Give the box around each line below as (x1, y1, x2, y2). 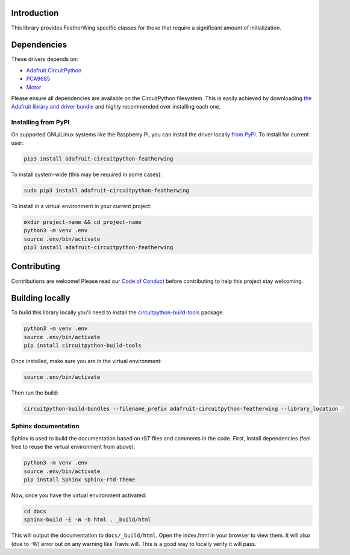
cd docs (23, 507, 46, 515)
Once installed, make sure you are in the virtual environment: (11, 358, 162, 365)
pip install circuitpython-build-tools (23, 342, 142, 349)
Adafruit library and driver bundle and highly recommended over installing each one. (11, 103, 221, 110)
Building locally (11, 293, 70, 303)
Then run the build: (11, 389, 58, 396)
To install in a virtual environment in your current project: (11, 202, 152, 209)
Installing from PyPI (11, 118, 70, 127)
